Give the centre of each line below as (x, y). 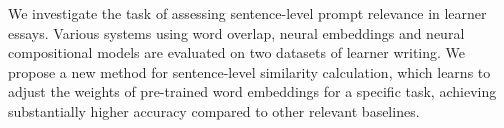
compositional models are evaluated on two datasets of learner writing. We (237, 52)
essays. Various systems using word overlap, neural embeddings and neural (236, 32)
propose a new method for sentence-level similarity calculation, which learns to (249, 71)
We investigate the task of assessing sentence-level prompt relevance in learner (247, 13)
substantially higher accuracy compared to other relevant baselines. (214, 110)
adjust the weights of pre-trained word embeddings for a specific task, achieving (252, 91)
